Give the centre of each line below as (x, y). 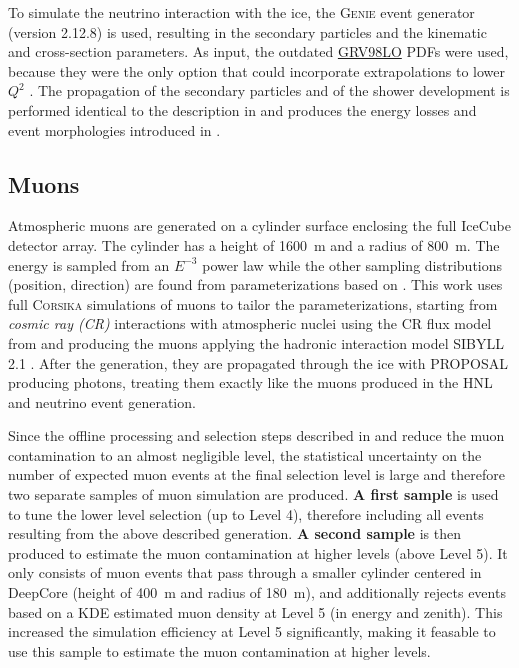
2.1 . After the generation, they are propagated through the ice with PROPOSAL (258, 362)
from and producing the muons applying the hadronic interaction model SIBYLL (256, 342)
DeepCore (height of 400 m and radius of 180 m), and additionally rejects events (257, 592)
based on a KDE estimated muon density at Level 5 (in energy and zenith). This (255, 611)
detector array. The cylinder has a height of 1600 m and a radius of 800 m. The (254, 244)
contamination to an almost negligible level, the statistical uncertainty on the (245, 454)
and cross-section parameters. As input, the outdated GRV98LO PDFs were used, (258, 51)
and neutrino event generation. (102, 401)
